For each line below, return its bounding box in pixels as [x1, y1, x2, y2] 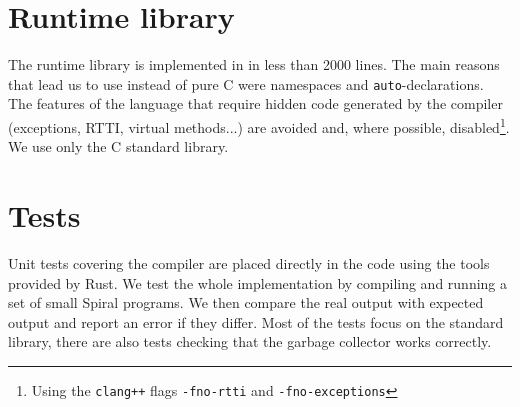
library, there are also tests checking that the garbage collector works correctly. [8, 331, 492, 352]
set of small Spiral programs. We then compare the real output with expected [8, 292, 484, 313]
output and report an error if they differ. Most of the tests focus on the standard [8, 311, 504, 332]
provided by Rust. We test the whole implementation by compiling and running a [8, 272, 508, 293]
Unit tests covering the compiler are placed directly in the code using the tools [8, 252, 490, 273]
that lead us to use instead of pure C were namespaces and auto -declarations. [8, 73, 484, 94]
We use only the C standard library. [8, 136, 229, 157]
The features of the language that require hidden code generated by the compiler [8, 93, 503, 114]
